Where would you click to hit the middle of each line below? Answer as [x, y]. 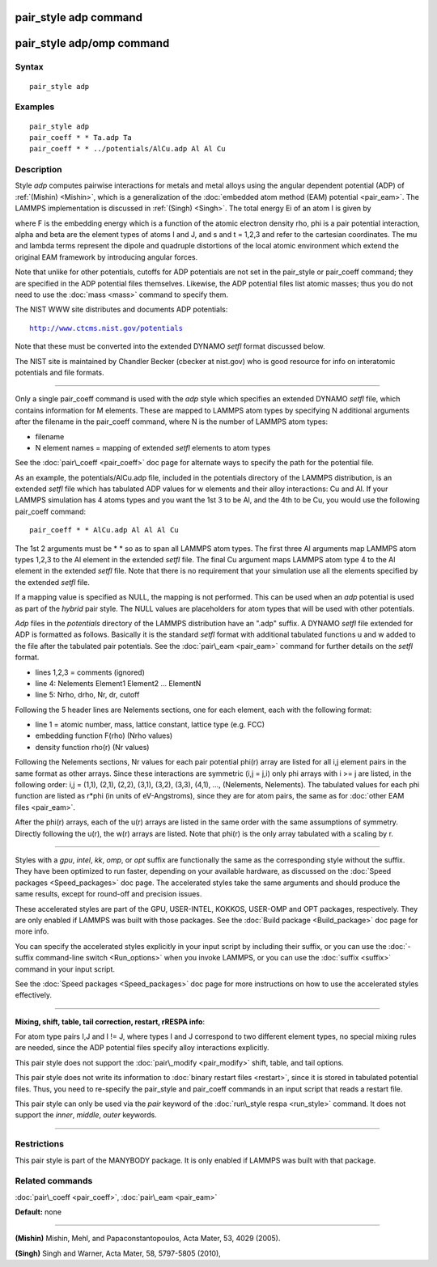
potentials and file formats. [59, 372]
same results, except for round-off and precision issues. [108, 894]
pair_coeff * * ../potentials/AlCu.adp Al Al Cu [127, 149]
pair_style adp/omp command [92, 43]
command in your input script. [65, 969]
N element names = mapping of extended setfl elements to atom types [153, 447]
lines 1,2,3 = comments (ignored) [90, 672]
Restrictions [40, 1144]
